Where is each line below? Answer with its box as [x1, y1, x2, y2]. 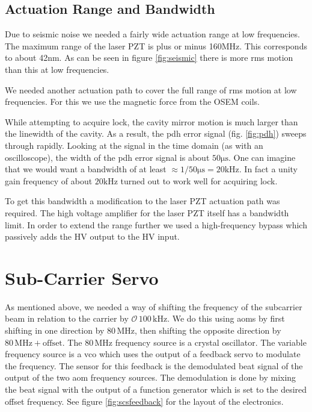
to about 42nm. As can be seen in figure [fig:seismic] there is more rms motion [5, 51, 293, 64]
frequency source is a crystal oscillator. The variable [115, 336, 307, 348]
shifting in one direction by [5, 324, 105, 337]
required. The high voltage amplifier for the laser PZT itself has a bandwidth [5, 206, 289, 219]
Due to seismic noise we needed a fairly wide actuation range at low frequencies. [5, 28, 300, 40]
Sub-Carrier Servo [5, 265, 159, 290]
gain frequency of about [5, 174, 93, 187]
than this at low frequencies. [5, 63, 109, 75]
